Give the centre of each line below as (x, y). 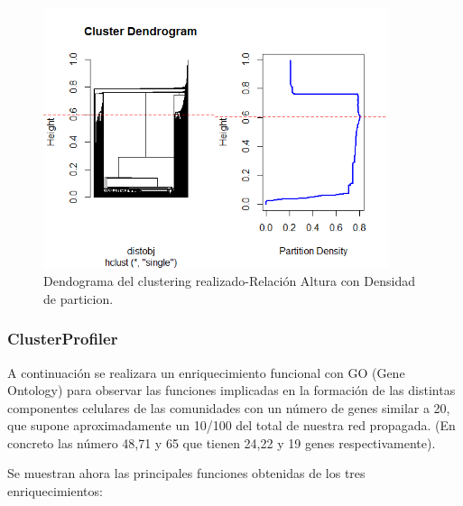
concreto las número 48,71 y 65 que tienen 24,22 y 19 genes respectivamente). (222, 442)
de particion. (79, 298)
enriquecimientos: (55, 491)
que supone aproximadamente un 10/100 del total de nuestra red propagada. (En (231, 425)
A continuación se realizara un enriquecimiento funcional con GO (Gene (206, 372)
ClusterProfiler (63, 339)
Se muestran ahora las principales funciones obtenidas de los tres (186, 473)
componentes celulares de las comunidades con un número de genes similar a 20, (229, 407)
